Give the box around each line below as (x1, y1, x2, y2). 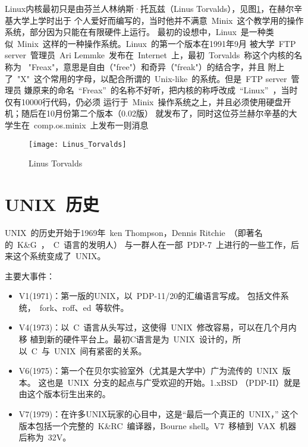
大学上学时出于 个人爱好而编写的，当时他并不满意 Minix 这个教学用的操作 (12, 14, 304, 26)
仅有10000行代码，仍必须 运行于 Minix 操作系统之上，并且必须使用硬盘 (5, 95, 283, 108)
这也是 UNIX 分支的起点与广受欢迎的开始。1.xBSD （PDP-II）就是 (38, 376, 301, 388)
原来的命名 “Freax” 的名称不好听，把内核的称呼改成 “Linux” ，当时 (32, 84, 298, 96)
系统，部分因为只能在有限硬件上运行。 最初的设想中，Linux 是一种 (5, 26, 266, 38)
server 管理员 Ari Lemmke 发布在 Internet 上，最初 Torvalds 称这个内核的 (5, 49, 294, 61)
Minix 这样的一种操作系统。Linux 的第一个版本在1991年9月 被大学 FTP (17, 37, 296, 49)
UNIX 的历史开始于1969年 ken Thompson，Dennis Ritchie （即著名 (5, 226, 263, 238)
